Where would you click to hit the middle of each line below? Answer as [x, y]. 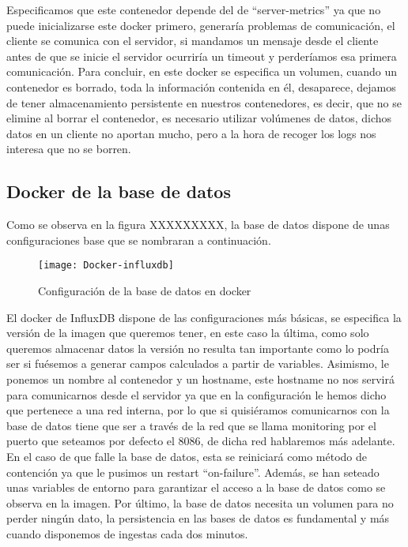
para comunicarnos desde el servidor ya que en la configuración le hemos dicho [196, 394]
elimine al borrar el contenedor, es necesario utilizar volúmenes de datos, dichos [199, 118]
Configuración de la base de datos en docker [145, 290]
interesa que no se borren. [69, 149]
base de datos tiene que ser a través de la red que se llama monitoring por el [191, 425]
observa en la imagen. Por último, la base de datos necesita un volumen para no [200, 502]
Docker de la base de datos [119, 191]
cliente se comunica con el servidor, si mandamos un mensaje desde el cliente [193, 41]
